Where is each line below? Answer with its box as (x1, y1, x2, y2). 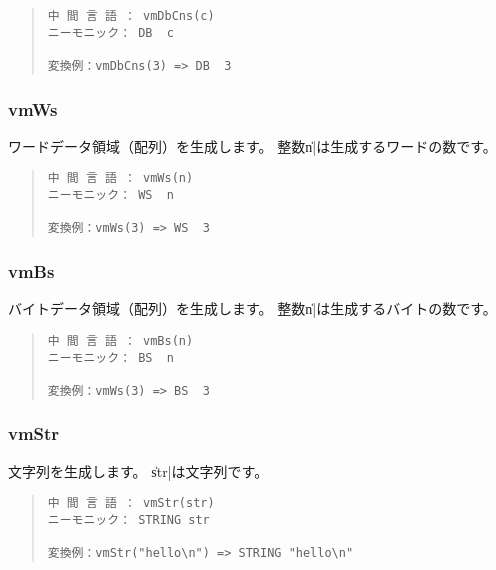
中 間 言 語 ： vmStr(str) (47, 496, 215, 511)
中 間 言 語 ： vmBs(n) (47, 333, 194, 348)
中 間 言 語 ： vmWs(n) (47, 171, 194, 186)
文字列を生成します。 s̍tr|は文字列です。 (8, 460, 269, 481)
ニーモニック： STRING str (47, 512, 210, 527)
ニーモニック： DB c (47, 25, 174, 40)
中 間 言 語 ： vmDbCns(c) (47, 9, 215, 23)
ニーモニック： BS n (47, 350, 174, 365)
